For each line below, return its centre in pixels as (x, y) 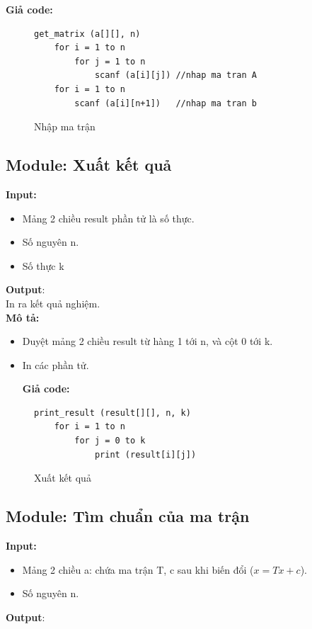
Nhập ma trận (65, 126)
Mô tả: (23, 317)
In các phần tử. (56, 364)
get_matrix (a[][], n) (87, 34)
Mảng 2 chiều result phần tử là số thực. (108, 218)
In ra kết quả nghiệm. (53, 303)
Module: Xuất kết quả (89, 165)
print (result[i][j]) (145, 454)
